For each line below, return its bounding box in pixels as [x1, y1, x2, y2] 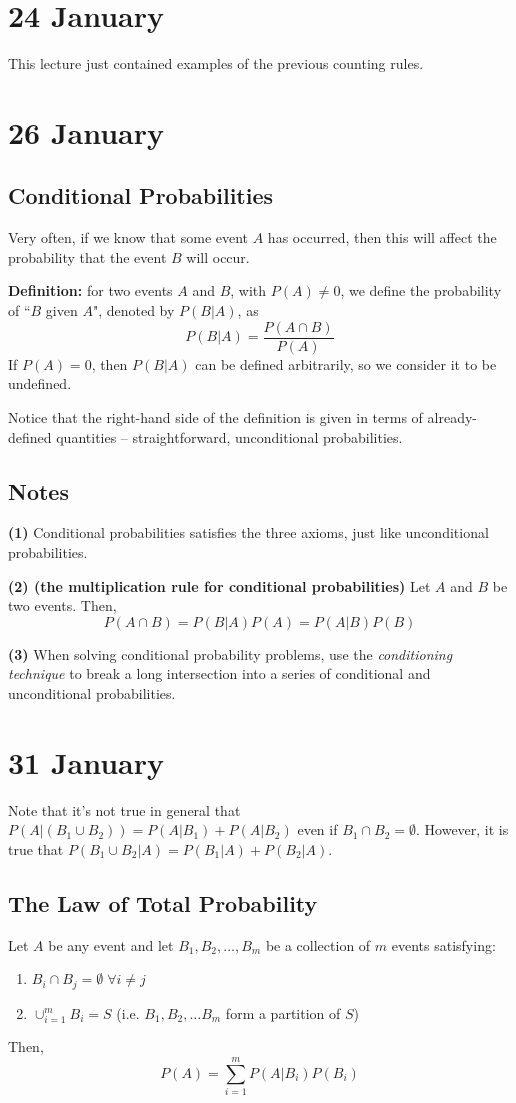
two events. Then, [8, 595, 117, 616]
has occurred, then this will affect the [267, 227, 497, 248]
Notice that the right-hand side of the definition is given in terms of [8, 406, 423, 427]
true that [8, 838, 64, 859]
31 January [8, 741, 165, 782]
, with [230, 280, 267, 301]
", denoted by [92, 300, 175, 321]
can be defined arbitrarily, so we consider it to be [195, 353, 497, 374]
